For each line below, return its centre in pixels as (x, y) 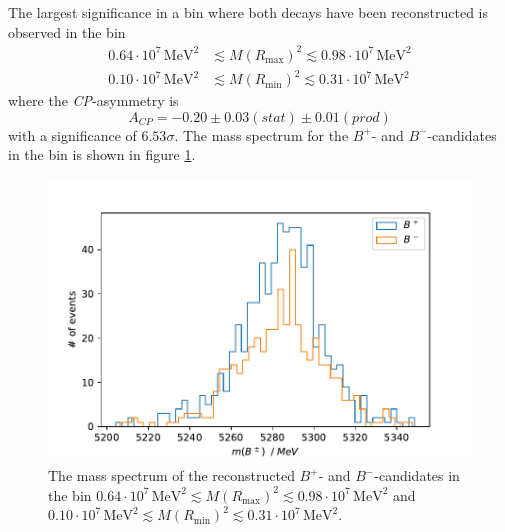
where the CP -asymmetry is (93, 100)
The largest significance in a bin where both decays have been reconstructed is (248, 12)
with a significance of (72, 134)
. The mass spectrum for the (261, 134)
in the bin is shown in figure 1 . (102, 154)
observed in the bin (67, 31)
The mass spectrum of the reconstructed (171, 475)
